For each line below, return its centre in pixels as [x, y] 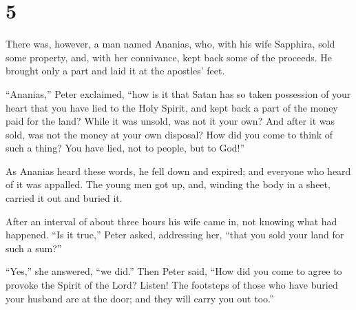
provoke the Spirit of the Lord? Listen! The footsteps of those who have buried [172, 285]
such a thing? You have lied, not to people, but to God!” [125, 148]
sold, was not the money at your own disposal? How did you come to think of [169, 134]
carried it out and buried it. [64, 198]
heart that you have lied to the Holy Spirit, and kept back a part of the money [172, 107]
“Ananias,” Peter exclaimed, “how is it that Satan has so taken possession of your [178, 93]
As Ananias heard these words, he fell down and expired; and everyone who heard [178, 170]
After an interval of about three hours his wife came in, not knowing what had [171, 221]
